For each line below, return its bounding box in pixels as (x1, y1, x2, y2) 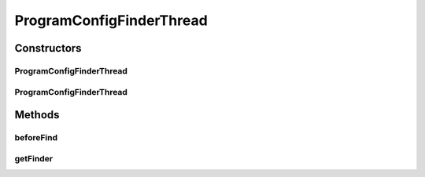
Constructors (14, 42, 82, 55)
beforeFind (14, 132, 58, 143)
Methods (14, 108, 60, 121)
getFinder (14, 153, 54, 164)
